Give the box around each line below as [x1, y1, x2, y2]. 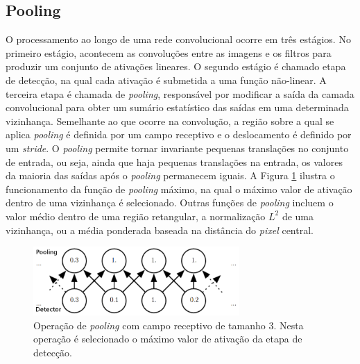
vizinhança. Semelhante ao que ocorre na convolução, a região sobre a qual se [6, 113, 334, 128]
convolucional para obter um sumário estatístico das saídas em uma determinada [6, 100, 349, 115]
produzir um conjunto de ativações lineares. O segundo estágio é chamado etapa [6, 59, 346, 74]
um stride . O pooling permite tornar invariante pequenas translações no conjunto [6, 140, 349, 155]
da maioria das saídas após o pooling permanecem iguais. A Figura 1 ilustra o [6, 168, 335, 183]
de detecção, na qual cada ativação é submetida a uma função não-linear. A [6, 72, 327, 87]
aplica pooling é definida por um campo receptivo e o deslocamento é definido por [6, 127, 352, 142]
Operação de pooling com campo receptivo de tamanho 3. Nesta [33, 317, 304, 332]
